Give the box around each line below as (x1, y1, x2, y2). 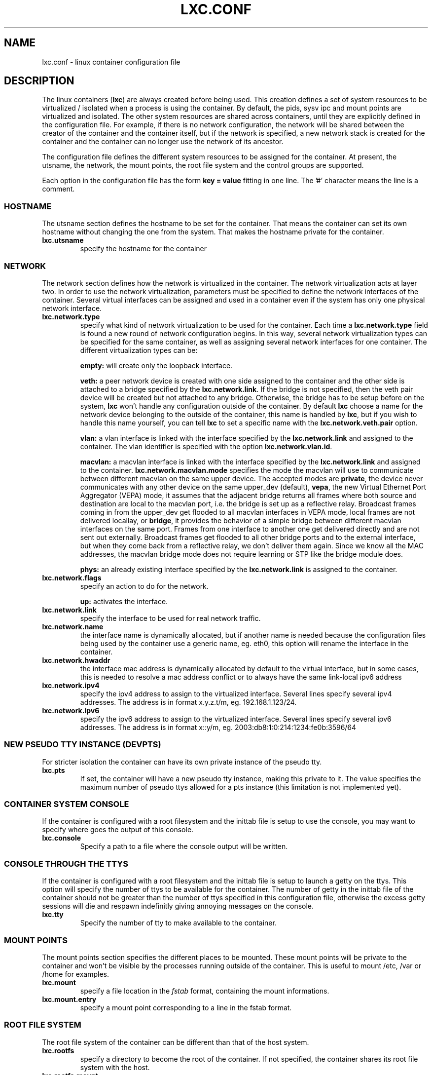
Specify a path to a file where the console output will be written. (80, 842, 288, 851)
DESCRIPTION (4, 75, 74, 87)
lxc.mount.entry (42, 995, 97, 1003)
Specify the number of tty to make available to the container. (80, 919, 277, 927)
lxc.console (42, 834, 81, 843)
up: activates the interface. (80, 597, 168, 606)
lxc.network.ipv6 (42, 706, 100, 715)
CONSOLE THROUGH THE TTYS (4, 858, 128, 869)
